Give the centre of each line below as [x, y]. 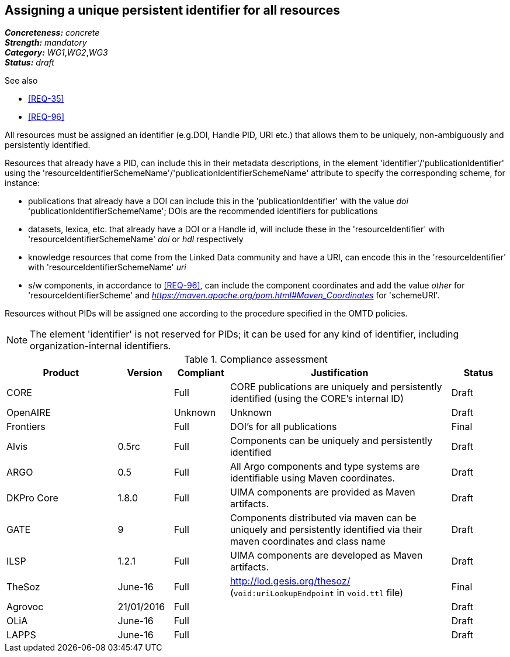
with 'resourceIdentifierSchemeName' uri [107, 267]
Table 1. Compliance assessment [256, 360]
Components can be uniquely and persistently [331, 441]
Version [145, 373]
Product [61, 373]
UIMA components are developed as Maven [326, 555]
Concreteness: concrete [52, 33]
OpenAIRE [29, 413]
